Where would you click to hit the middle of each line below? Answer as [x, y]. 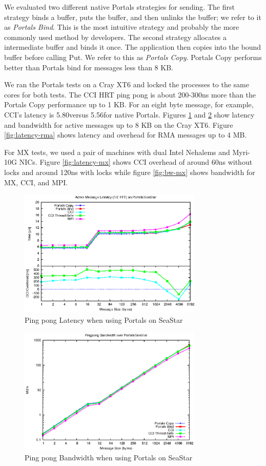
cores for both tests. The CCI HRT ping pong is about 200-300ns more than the [130, 94]
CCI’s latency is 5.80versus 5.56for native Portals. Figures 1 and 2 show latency [129, 114]
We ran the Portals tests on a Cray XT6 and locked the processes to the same [127, 84]
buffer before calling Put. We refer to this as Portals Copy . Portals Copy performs [133, 57]
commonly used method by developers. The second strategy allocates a [116, 37]
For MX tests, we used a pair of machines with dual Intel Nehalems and [117, 152]
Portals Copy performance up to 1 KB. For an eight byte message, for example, [129, 104]
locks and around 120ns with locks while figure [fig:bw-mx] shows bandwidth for [130, 172]
